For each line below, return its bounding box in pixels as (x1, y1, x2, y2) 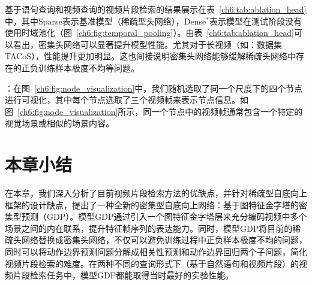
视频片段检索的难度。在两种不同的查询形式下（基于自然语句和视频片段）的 (5, 257, 299, 269)
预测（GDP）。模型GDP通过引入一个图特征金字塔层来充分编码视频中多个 (21, 210, 307, 223)
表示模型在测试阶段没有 (209, 14, 302, 27)
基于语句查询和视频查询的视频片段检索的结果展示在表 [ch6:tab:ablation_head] (5, 3, 307, 15)
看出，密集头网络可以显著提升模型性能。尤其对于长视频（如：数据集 (13, 38, 282, 50)
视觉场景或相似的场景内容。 (5, 117, 114, 129)
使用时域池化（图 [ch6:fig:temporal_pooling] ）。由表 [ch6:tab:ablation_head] (5, 26, 294, 39)
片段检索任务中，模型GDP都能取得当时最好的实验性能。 (13, 269, 234, 281)
